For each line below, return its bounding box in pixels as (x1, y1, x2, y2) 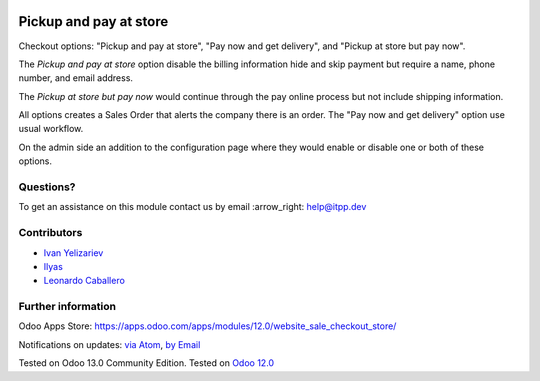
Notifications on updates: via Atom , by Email (18, 338, 201, 350)
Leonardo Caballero (43, 275, 125, 287)
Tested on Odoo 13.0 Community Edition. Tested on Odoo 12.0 (18, 357, 275, 369)
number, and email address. (18, 72, 134, 84)
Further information (18, 300, 117, 314)
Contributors (18, 226, 83, 240)
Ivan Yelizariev (43, 246, 104, 259)
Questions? (18, 180, 76, 194)
